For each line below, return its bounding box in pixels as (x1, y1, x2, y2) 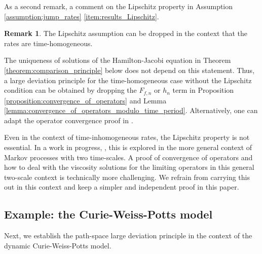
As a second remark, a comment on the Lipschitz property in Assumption (4, 1, 233, 11)
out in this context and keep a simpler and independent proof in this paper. (4, 182, 239, 192)
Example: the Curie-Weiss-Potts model (4, 206, 213, 222)
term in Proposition (172, 85, 234, 95)
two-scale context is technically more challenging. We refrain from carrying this (4, 171, 250, 182)
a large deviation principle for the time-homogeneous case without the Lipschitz (4, 75, 252, 85)
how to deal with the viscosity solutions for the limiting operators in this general (4, 162, 254, 172)
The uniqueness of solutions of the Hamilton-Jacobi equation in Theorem (4, 55, 231, 65)
